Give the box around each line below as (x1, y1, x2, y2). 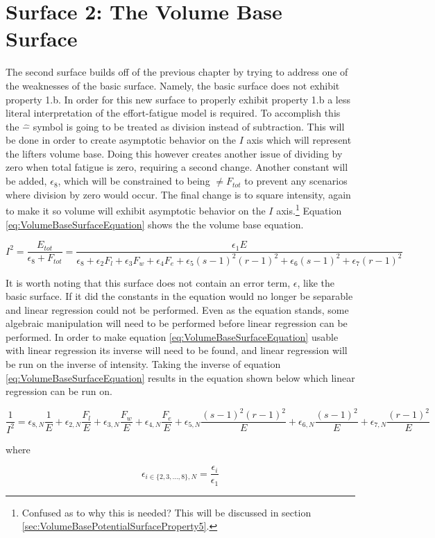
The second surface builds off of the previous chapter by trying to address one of (6, 65, 348, 79)
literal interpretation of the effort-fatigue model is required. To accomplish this (6, 106, 341, 120)
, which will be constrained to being (58, 174, 210, 188)
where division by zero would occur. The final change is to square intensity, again (6, 187, 351, 201)
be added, (6, 174, 47, 188)
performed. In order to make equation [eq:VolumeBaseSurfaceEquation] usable (6, 329, 339, 344)
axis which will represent (246, 133, 352, 147)
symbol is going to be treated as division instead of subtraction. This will (33, 119, 345, 133)
